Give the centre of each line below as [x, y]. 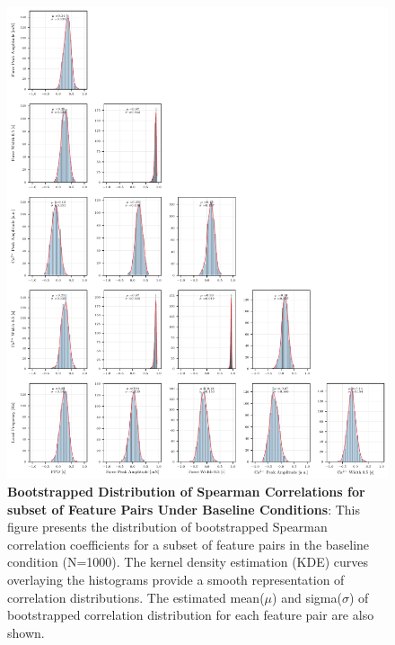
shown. [26, 632]
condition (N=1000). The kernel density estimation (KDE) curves [188, 562]
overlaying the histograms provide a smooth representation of [176, 579]
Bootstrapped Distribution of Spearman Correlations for [186, 491]
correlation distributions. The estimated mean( [136, 597]
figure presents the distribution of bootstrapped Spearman [167, 527]
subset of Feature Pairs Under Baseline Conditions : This [184, 509]
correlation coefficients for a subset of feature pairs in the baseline [189, 544]
